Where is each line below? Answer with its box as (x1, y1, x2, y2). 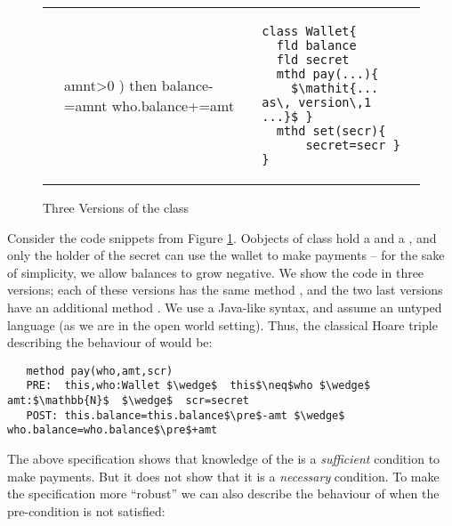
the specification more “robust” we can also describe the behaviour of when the (7, 484, 440, 503)
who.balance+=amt (111, 95, 235, 116)
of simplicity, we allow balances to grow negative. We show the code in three (7, 263, 424, 281)
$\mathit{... (291, 81, 379, 95)
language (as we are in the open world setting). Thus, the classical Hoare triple (7, 315, 438, 334)
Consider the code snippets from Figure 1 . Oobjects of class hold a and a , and (7, 228, 437, 247)
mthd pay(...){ (276, 67, 379, 81)
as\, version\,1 (262, 95, 372, 109)
